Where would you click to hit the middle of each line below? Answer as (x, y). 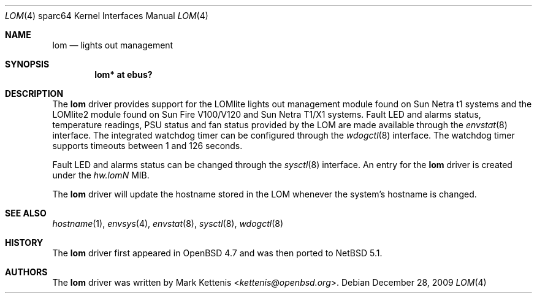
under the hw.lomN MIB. (101, 175)
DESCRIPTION (34, 94)
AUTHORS (26, 272)
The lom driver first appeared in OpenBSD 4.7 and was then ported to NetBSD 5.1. (217, 253)
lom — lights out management (113, 45)
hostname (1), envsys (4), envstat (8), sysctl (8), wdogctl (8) (168, 223)
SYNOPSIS (27, 64)
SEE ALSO (26, 213)
